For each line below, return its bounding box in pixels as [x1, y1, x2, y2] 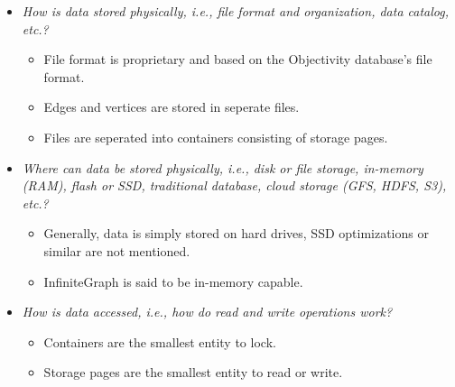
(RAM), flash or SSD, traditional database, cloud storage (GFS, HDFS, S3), [22, 176, 447, 195]
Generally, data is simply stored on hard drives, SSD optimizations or [43, 224, 429, 243]
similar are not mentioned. [43, 241, 190, 260]
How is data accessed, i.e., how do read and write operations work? [22, 302, 393, 321]
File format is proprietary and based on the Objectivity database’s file [43, 50, 432, 69]
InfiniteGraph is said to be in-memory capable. [43, 272, 303, 290]
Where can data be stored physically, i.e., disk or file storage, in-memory [22, 158, 423, 177]
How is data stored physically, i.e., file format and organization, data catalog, [22, 2, 450, 20]
